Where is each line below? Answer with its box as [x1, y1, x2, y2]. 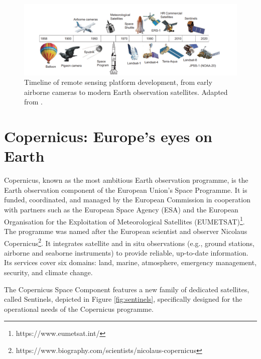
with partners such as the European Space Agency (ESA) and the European [4, 204, 238, 215]
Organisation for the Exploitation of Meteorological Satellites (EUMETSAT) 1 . [4, 214, 245, 226]
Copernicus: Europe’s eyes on [4, 126, 212, 147]
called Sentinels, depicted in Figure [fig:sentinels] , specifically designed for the [4, 294, 242, 304]
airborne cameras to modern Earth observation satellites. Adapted [24, 86, 228, 97]
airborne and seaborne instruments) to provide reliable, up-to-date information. [4, 247, 248, 258]
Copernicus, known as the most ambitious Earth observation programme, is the [4, 175, 248, 185]
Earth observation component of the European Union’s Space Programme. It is [4, 184, 247, 195]
